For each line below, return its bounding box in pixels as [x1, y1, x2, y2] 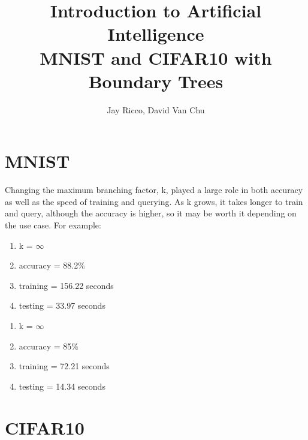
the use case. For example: [5, 219, 101, 231]
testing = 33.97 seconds [19, 299, 105, 312]
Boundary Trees [88, 68, 224, 93]
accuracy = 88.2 [19, 259, 78, 272]
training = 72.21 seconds [19, 360, 110, 372]
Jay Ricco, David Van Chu [107, 103, 205, 116]
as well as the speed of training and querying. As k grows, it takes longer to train [5, 195, 303, 207]
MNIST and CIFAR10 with [40, 45, 272, 70]
